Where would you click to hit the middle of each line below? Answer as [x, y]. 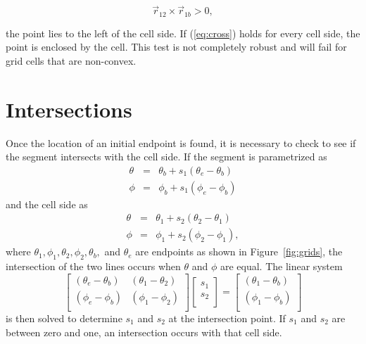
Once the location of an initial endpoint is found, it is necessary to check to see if [181, 142]
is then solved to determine [64, 318]
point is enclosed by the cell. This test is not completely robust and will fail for [176, 47]
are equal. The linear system [281, 266]
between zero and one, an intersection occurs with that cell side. [144, 332]
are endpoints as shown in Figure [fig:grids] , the [239, 251]
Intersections [69, 109]
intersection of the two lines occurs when [93, 266]
